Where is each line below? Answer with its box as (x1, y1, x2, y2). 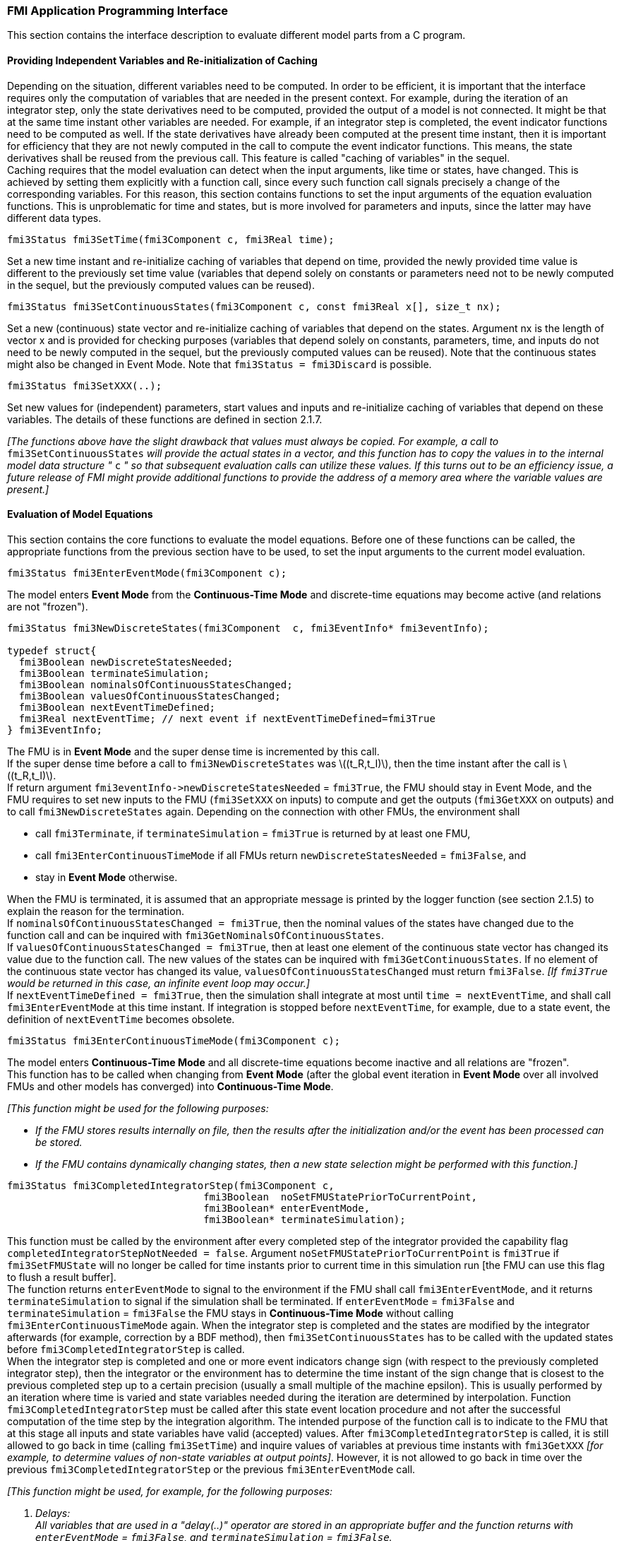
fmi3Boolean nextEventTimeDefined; (18, 701, 216, 713)
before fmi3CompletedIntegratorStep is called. (7, 1342, 245, 1355)
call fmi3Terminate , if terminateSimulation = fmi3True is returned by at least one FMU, (35, 827, 471, 839)
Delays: (35, 1506, 71, 1519)
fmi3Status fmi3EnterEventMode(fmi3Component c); (7, 567, 287, 579)
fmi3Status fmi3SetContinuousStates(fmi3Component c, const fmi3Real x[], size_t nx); (7, 300, 501, 312)
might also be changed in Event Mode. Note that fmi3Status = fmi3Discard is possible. (7, 358, 432, 370)
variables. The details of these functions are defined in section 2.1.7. (7, 413, 323, 425)
